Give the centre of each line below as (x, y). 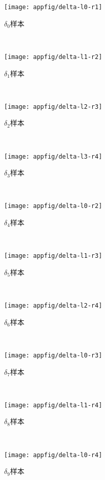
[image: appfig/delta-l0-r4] (53, 455)
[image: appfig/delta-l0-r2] (53, 206)
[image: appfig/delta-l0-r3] (53, 355)
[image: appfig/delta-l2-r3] (53, 107)
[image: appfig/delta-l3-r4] (53, 156)
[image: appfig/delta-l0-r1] (53, 7)
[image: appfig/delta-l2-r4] (53, 306)
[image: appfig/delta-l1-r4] (53, 405)
